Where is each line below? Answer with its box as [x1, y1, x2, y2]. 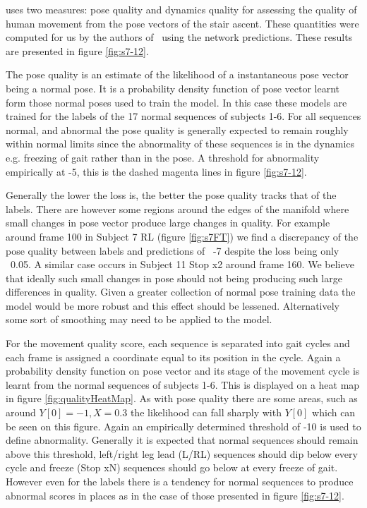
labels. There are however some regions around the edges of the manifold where [6, 201, 349, 216]
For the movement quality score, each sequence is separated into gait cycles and [6, 336, 350, 351]
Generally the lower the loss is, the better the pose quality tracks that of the [6, 188, 337, 202]
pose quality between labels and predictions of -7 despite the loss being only [6, 243, 339, 258]
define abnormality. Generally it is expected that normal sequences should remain [6, 433, 359, 447]
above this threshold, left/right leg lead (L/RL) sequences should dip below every [6, 446, 358, 461]
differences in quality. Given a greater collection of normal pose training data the [6, 284, 356, 299]
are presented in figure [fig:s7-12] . [6, 43, 149, 58]
